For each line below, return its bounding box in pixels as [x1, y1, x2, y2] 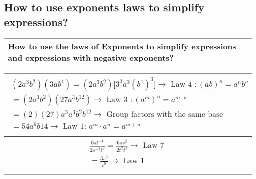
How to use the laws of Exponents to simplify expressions [8, 40, 236, 52]
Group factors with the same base [106, 110, 223, 118]
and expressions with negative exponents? [8, 51, 174, 63]
